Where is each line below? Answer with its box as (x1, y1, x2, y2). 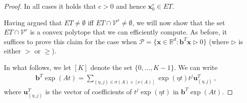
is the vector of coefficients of (45, 86, 132, 96)
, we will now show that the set (132, 17, 225, 27)
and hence (115, 1, 146, 11)
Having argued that (4, 17, 62, 27)
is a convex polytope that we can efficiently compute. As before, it (30, 27, 227, 37)
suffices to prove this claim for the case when (4, 36, 137, 46)
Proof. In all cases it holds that (4, 1, 96, 11)
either (4, 46, 21, 56)
